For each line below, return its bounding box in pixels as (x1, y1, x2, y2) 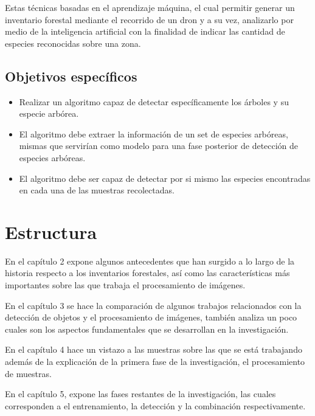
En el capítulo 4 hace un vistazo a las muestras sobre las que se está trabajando (5, 343, 302, 356)
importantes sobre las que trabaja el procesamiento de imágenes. (5, 279, 246, 291)
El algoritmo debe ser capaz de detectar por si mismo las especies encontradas (19, 172, 311, 184)
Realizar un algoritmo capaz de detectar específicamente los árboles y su (19, 95, 289, 108)
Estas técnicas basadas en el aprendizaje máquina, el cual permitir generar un (5, 1, 295, 13)
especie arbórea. (19, 107, 79, 120)
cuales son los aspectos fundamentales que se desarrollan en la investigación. (5, 322, 289, 335)
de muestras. (5, 367, 52, 380)
